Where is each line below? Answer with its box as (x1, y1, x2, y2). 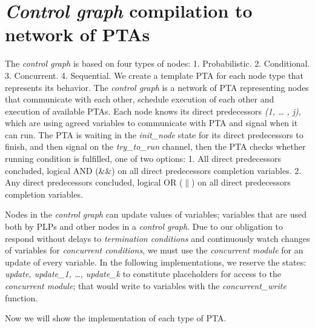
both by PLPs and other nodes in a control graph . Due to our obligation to (5, 220, 283, 233)
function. (5, 291, 38, 304)
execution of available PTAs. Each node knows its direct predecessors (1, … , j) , (5, 104, 301, 117)
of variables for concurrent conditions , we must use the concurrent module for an (5, 244, 303, 256)
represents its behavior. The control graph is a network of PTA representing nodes (5, 81, 309, 93)
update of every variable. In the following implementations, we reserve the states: (5, 255, 307, 268)
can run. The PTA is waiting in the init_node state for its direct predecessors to (5, 128, 303, 141)
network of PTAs (5, 22, 150, 47)
